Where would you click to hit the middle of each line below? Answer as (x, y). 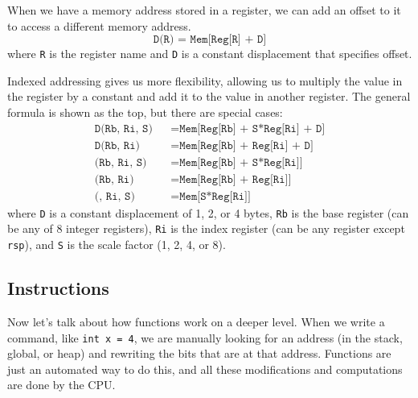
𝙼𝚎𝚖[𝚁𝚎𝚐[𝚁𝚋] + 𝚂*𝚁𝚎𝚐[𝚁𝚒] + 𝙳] (252, 129)
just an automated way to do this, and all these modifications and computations (205, 369)
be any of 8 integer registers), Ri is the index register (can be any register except (206, 228)
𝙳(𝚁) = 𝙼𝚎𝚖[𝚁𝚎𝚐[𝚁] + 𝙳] (210, 40)
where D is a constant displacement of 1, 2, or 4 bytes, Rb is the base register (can (208, 212)
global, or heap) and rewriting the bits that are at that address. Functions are (199, 353)
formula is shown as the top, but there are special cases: (145, 112)
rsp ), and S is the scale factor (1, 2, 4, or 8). (117, 245)
